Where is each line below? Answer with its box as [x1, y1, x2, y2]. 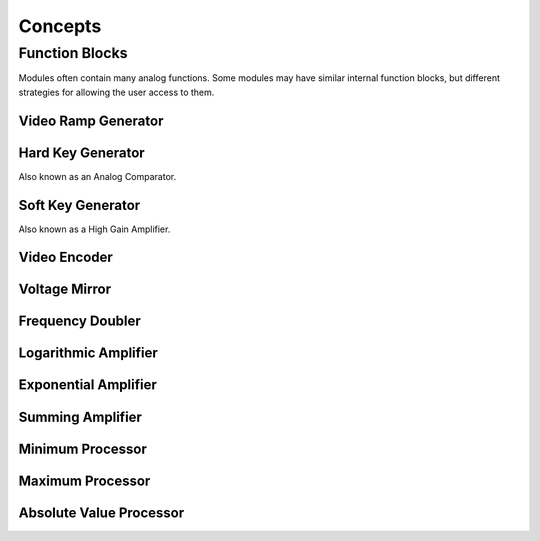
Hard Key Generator [18, 144, 145, 161]
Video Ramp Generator [18, 112, 164, 129]
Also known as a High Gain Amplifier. [18, 223, 171, 235]
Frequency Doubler [18, 313, 142, 330]
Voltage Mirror [18, 281, 112, 298]
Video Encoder [18, 249, 114, 266]
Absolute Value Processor [18, 504, 185, 521]
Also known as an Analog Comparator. [18, 170, 177, 182]
